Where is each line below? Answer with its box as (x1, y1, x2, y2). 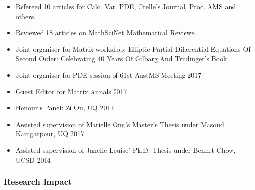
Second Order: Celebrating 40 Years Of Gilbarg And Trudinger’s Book (15, 53, 227, 63)
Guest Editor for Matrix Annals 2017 (15, 86, 127, 96)
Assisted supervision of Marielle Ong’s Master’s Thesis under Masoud (15, 119, 224, 129)
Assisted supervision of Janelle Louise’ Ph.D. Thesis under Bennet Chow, (15, 145, 236, 155)
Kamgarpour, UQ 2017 (15, 128, 84, 139)
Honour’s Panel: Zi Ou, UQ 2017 (15, 103, 114, 113)
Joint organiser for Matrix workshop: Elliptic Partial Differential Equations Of (15, 43, 251, 54)
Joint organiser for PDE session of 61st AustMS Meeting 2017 (15, 69, 202, 80)
